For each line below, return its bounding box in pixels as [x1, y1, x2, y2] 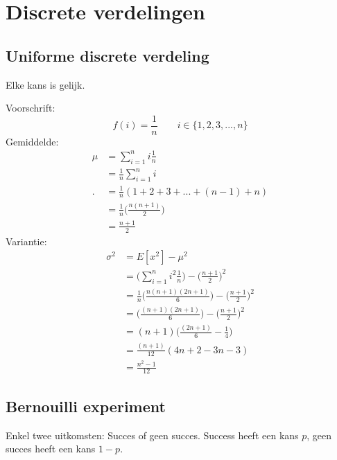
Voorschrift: [6, 100, 55, 115]
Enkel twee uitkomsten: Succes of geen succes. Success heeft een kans [6, 427, 299, 442]
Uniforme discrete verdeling [6, 44, 209, 66]
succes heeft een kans [6, 441, 96, 456]
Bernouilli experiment [6, 395, 166, 416]
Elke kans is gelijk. [6, 77, 85, 91]
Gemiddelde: [6, 134, 59, 148]
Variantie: [6, 233, 47, 248]
